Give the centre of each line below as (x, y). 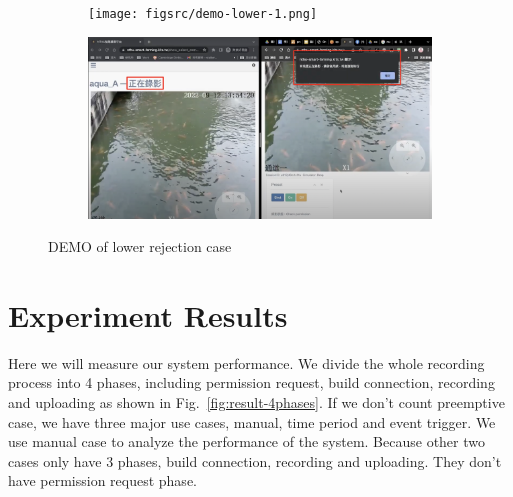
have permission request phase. (102, 480)
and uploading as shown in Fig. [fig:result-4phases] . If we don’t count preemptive (256, 402)
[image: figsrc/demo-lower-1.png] (203, 14)
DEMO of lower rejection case (140, 246)
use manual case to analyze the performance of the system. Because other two (246, 441)
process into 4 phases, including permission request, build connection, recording (251, 382)
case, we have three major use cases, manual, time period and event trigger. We (252, 421)
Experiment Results (148, 314)
